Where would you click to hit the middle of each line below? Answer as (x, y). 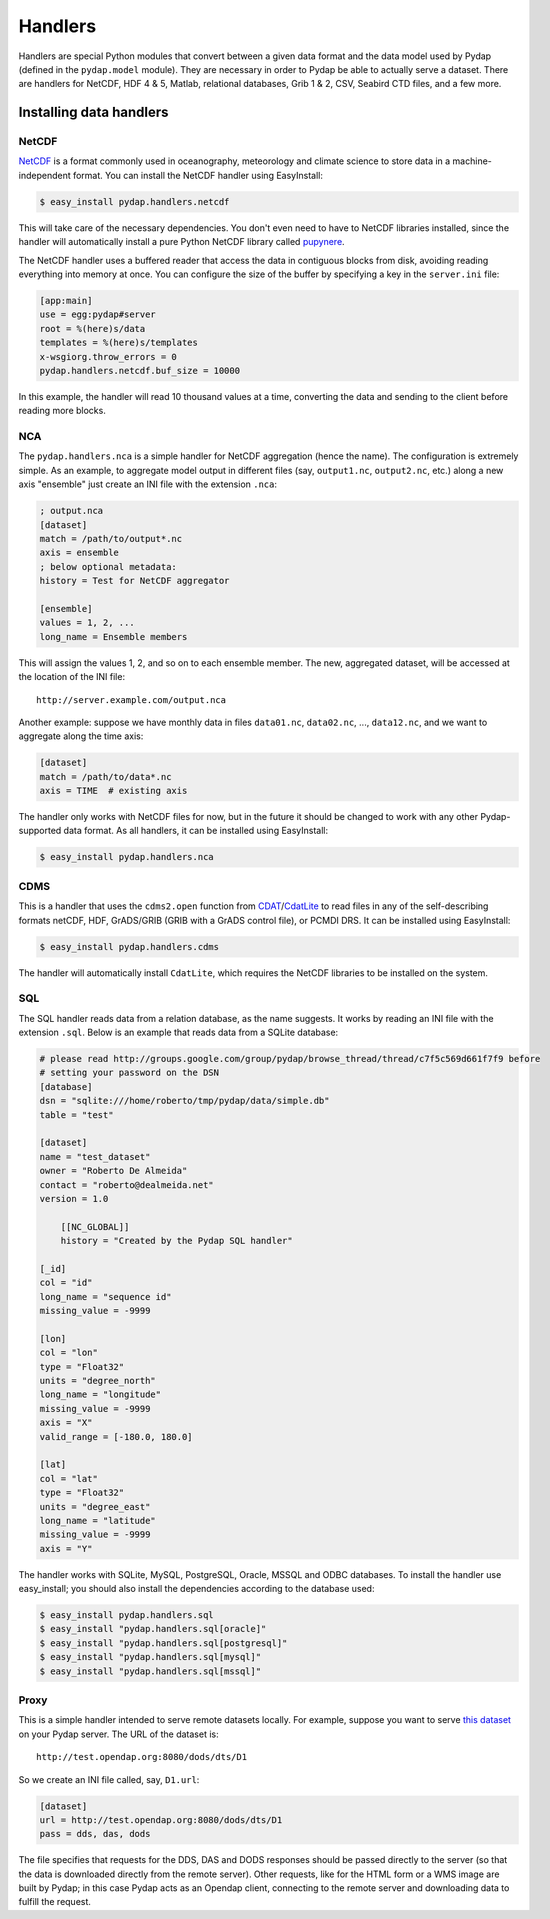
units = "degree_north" (98, 1381)
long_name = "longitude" (100, 1394)
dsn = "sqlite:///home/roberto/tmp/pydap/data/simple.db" (184, 1101)
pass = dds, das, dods (95, 1834)
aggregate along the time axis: (81, 736)
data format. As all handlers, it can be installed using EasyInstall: (196, 831)
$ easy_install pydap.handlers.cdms (129, 946)
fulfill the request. (55, 1902)
